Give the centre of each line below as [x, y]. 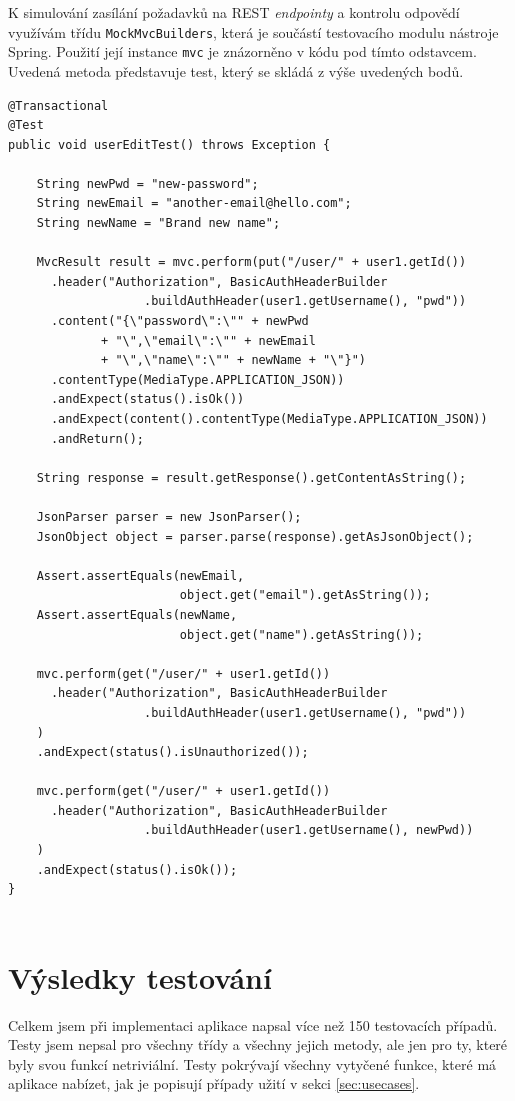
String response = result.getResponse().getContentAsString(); [251, 477]
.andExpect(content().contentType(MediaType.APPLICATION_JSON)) [269, 419]
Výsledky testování [140, 976]
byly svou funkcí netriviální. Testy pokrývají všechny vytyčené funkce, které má [252, 1063]
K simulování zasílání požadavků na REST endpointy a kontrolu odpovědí [234, 12]
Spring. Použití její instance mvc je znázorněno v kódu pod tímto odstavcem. [242, 51]
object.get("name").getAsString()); [301, 634]
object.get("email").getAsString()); [305, 595]
